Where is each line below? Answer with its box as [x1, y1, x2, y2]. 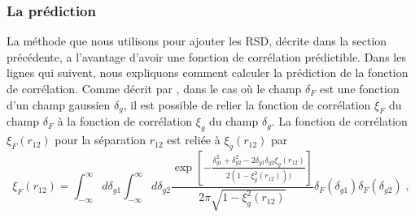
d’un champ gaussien [7, 96, 111, 113]
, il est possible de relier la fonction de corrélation [123, 96, 371, 113]
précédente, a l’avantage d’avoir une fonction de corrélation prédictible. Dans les [7, 48, 406, 65]
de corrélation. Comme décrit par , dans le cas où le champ [7, 80, 302, 96]
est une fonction [319, 80, 400, 96]
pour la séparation [55, 131, 146, 148]
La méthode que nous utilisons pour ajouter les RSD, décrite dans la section [7, 32, 387, 49]
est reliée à [167, 131, 221, 148]
